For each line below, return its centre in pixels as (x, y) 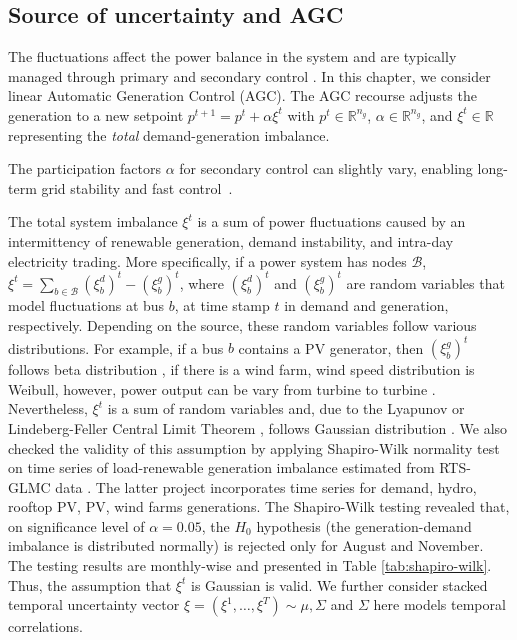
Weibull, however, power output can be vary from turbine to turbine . (222, 388)
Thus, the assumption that (90, 584)
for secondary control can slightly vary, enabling (326, 168)
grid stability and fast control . (137, 187)
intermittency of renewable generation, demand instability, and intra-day (231, 240)
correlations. (45, 626)
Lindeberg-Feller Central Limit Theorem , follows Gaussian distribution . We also (258, 427)
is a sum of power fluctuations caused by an (331, 221)
